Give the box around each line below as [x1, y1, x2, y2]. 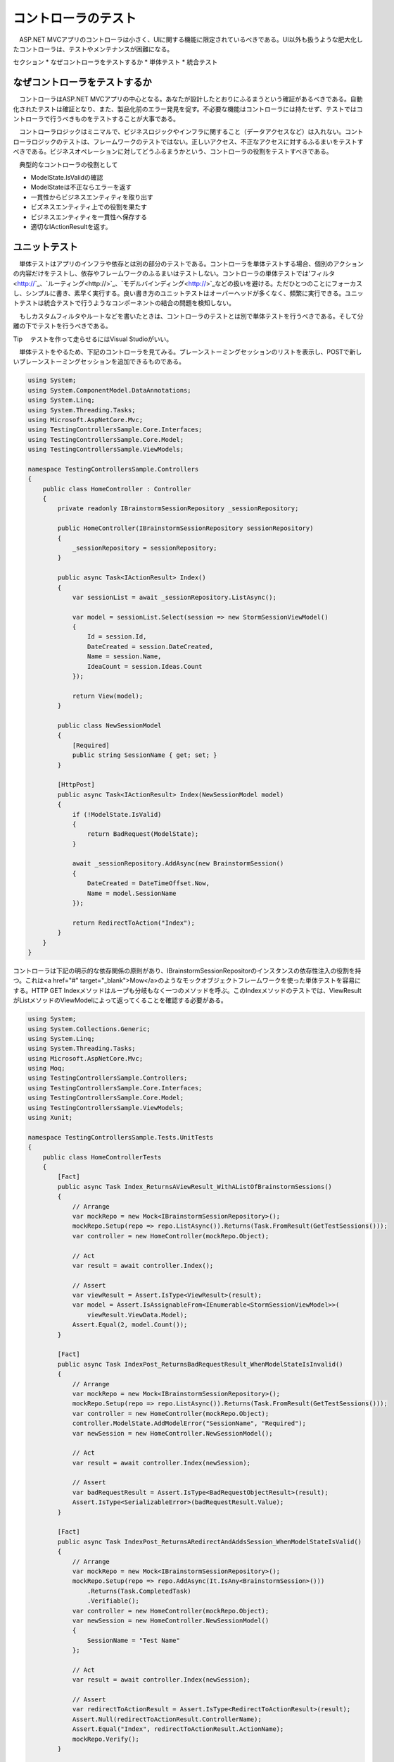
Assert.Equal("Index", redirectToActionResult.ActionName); [72, 1725, 284, 1733]
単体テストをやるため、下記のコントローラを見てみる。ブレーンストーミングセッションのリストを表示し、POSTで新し [18, 347, 362, 356]
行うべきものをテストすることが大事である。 [49, 115, 179, 123]
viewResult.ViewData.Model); [87, 1311, 188, 1319]
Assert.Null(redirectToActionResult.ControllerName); [72, 1715, 262, 1723]
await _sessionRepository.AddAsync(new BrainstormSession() [72, 860, 284, 868]
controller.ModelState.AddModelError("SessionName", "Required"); [72, 1419, 306, 1427]
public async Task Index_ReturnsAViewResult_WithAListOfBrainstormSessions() [57, 1183, 332, 1190]
